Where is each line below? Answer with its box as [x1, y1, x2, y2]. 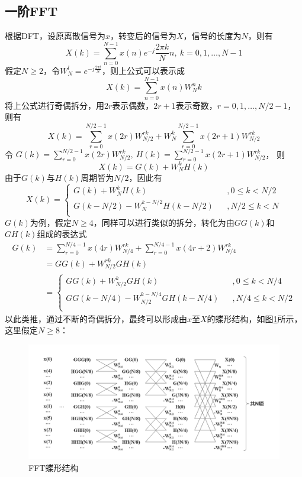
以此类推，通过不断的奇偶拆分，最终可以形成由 [5, 312, 187, 325]
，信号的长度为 [183, 30, 242, 42]
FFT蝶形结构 [28, 461, 79, 473]
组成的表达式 [37, 228, 87, 240]
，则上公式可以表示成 [102, 64, 185, 76]
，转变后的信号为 [110, 30, 176, 42]
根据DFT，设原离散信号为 [5, 30, 105, 42]
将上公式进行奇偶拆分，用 [5, 99, 104, 111]
